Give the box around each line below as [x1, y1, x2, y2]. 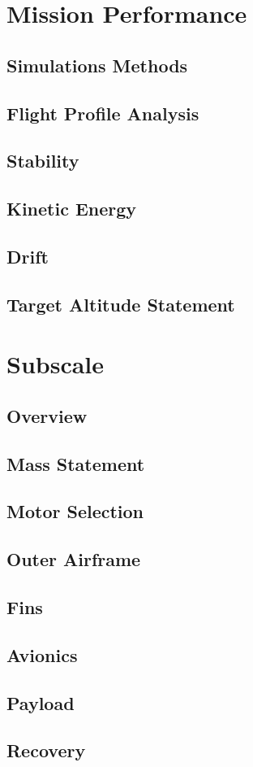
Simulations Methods [6, 52, 188, 77]
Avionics [6, 642, 78, 667]
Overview [6, 403, 88, 428]
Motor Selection [6, 499, 144, 524]
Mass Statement [6, 451, 145, 476]
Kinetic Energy [6, 196, 137, 221]
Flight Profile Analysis [6, 100, 199, 125]
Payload [6, 690, 75, 715]
